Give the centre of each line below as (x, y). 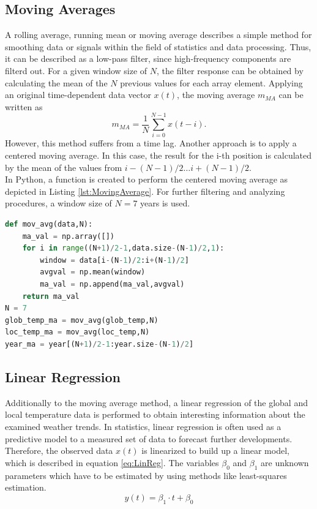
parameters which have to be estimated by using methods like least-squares (146, 475)
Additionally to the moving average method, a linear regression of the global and (156, 402)
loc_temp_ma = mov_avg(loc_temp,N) (77, 332)
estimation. (26, 487)
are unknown (285, 462)
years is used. (165, 203)
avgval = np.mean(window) (93, 272)
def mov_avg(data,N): (49, 224)
